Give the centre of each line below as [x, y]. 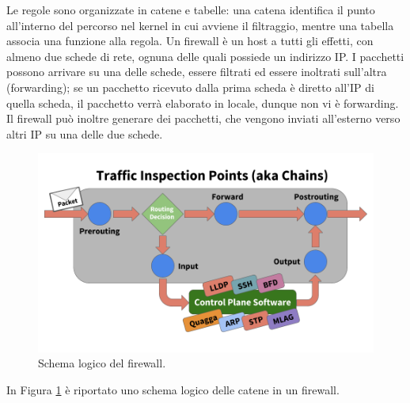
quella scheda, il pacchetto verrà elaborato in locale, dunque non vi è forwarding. [203, 103]
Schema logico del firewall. [102, 363]
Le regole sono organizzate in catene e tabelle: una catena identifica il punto [191, 10]
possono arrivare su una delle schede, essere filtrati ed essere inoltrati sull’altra [197, 72]
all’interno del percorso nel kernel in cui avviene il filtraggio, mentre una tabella [200, 25]
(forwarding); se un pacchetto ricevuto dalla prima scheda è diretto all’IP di [190, 87]
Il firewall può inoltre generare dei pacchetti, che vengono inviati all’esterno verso [203, 118]
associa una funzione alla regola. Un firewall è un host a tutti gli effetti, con [190, 41]
